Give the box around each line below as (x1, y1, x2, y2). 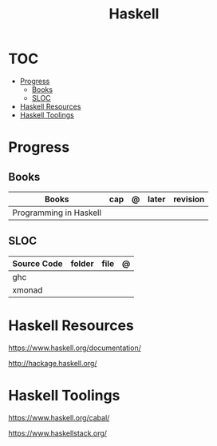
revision (172, 193, 205, 205)
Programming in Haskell (12, 207, 102, 218)
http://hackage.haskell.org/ (8, 358, 97, 368)
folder (70, 257, 94, 269)
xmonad (12, 285, 43, 296)
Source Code (12, 257, 63, 269)
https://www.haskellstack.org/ (8, 428, 108, 438)
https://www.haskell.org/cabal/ (8, 412, 110, 422)
